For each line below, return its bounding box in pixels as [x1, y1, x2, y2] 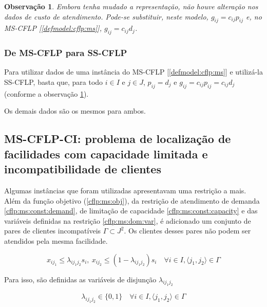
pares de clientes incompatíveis [4, 225, 101, 236]
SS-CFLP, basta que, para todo [4, 77, 103, 87]
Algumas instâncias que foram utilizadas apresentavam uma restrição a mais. [4, 185, 246, 195]
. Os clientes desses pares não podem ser [124, 225, 251, 236]
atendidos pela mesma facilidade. [4, 235, 108, 246]
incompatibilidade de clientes [4, 161, 161, 177]
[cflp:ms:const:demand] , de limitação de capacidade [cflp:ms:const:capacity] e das [4, 205, 258, 216]
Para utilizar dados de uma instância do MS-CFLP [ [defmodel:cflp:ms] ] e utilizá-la [4, 66, 263, 77]
